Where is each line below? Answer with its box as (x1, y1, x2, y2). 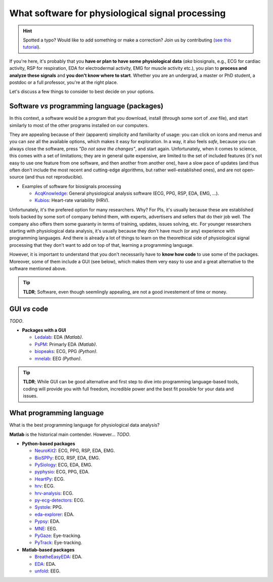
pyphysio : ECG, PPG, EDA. (34, 469, 89, 475)
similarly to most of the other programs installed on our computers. (9, 122, 149, 128)
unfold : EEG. (34, 568, 61, 574)
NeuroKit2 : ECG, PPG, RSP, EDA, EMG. (34, 447, 115, 454)
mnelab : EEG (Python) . (34, 355, 82, 362)
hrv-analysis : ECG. (34, 490, 74, 496)
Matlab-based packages (22, 547, 75, 553)
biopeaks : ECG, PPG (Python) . (34, 348, 98, 354)
